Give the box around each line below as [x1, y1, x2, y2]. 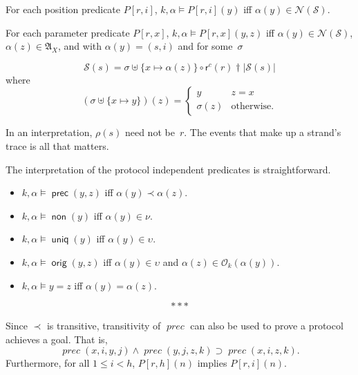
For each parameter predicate [6, 25, 130, 39]
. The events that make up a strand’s [184, 125, 341, 140]
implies [197, 356, 227, 370]
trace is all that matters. [6, 138, 109, 153]
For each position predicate [6, 2, 121, 16]
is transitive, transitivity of [46, 318, 161, 333]
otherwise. [231, 101, 274, 111]
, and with [58, 39, 102, 53]
